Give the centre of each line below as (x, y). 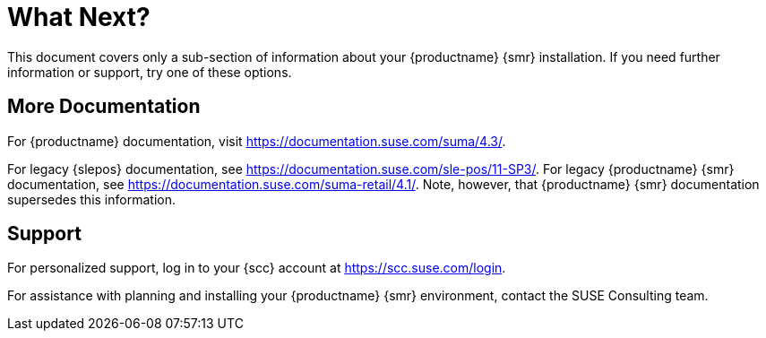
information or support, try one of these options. (150, 72)
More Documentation (104, 107)
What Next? (79, 17)
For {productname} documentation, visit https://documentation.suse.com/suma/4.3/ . (257, 141)
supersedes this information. (91, 199)
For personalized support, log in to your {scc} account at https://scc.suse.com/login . (257, 268)
